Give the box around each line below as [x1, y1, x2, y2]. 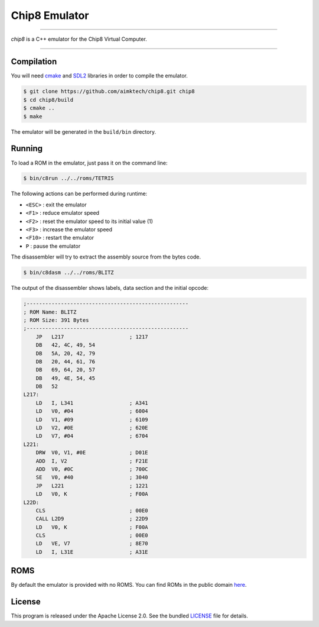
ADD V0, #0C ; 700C [35, 466, 148, 473]
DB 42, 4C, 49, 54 [35, 342, 96, 348]
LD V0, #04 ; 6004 [35, 408, 148, 415]
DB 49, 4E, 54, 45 [35, 374, 96, 382]
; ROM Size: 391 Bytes [23, 316, 89, 324]
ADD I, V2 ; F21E [35, 457, 148, 464]
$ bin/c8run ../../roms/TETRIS [23, 175, 115, 182]
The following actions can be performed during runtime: [11, 190, 148, 198]
